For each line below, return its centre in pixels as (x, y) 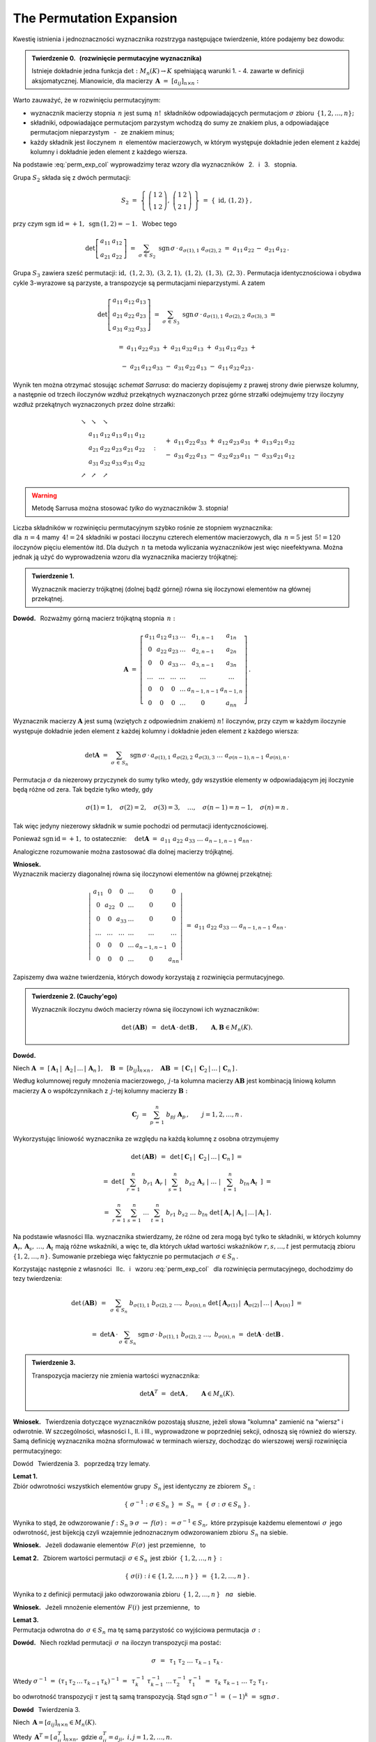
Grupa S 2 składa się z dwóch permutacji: (72, 178)
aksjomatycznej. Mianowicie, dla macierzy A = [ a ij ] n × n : (115, 82)
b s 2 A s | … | (203, 1182)
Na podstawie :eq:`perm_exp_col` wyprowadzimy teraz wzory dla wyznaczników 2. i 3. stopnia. (155, 164)
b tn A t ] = (255, 1182)
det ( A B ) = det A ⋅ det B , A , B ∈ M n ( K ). (187, 1028)
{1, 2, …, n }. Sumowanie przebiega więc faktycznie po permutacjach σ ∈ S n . (126, 1257)
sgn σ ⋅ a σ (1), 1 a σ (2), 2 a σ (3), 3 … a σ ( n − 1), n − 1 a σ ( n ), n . (210, 756)
